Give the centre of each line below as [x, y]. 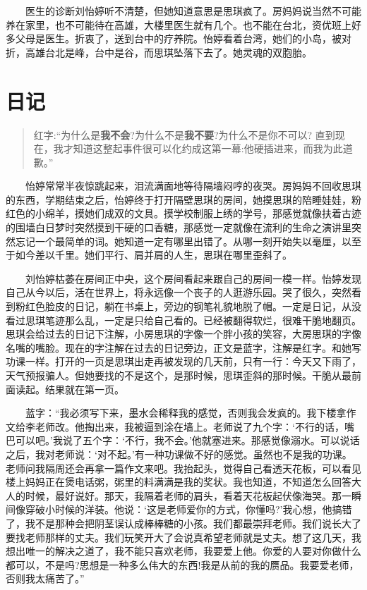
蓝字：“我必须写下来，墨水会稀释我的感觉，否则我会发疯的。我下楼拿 [186, 413]
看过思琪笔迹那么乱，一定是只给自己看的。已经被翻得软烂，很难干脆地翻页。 [183, 320]
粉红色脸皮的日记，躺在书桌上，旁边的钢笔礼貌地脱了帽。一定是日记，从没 [188, 306]
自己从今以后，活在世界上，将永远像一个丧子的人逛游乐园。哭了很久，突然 [179, 292]
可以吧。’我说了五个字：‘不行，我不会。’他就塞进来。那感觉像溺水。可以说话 [187, 440]
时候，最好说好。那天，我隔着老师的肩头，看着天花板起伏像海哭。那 [183, 495]
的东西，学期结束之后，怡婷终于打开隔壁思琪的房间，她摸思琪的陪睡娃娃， [179, 199]
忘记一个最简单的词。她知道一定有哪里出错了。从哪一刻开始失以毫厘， [178, 241]
